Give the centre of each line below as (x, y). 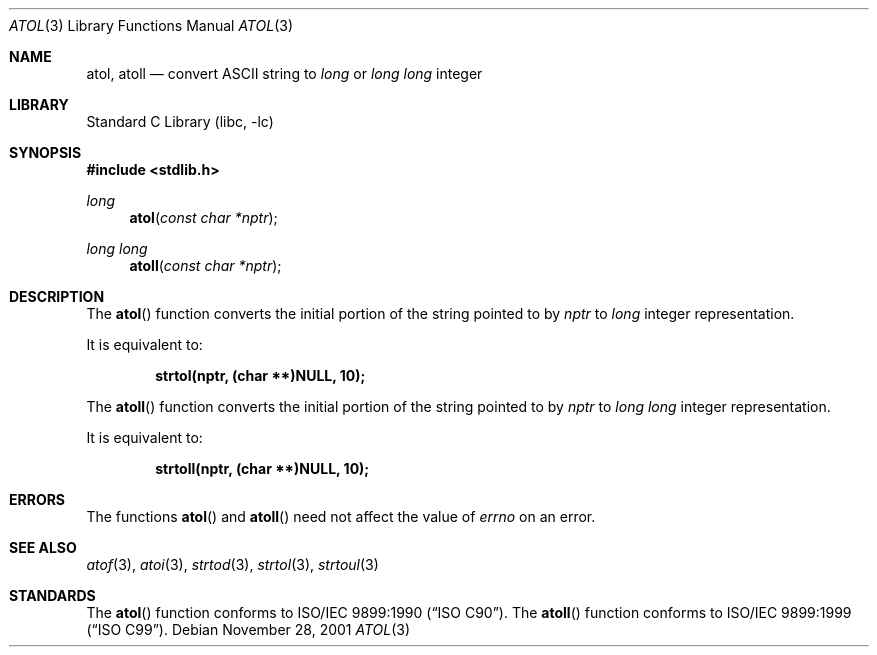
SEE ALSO (43, 547)
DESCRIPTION (57, 296)
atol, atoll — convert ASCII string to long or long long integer (284, 73)
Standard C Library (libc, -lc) (180, 121)
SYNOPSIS (45, 152)
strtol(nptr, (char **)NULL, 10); (260, 375)
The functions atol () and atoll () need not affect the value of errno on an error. (341, 516)
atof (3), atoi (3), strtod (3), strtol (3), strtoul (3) (232, 564)
